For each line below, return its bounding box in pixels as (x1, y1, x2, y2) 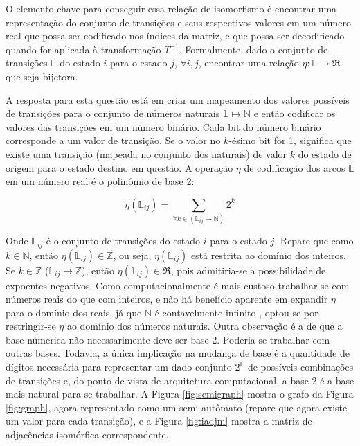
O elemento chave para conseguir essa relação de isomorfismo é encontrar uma (6, 1, 337, 15)
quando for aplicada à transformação (6, 42, 161, 56)
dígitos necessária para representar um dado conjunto (6, 359, 232, 374)
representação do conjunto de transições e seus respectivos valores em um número (6, 15, 351, 29)
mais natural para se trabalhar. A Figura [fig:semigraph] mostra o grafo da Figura (6, 386, 354, 401)
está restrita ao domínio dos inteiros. (190, 247, 346, 262)
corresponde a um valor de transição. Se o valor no (6, 133, 221, 148)
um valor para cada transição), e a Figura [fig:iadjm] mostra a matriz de (6, 413, 312, 428)
